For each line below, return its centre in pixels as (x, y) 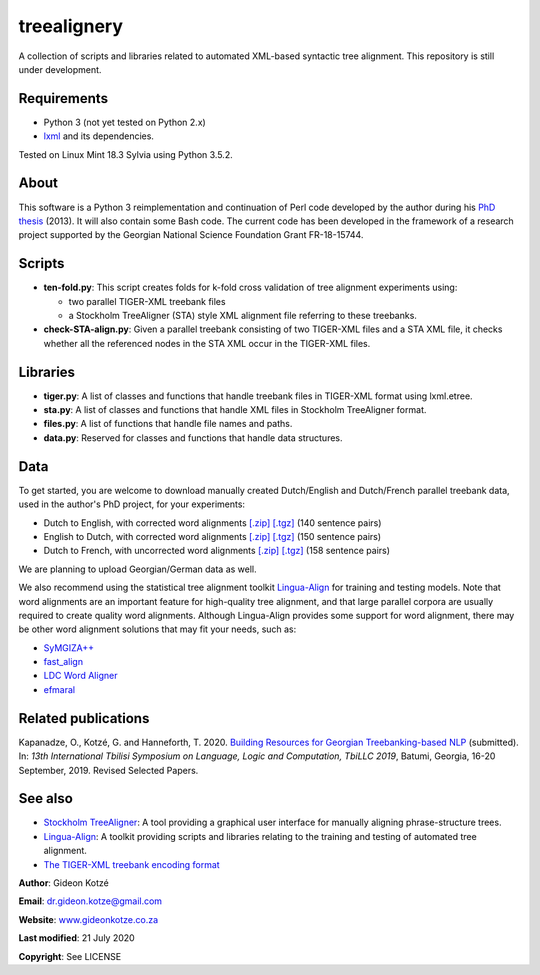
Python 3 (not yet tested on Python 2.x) (125, 122)
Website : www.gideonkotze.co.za (88, 919)
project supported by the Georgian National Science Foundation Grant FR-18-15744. (191, 235)
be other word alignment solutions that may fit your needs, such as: (157, 629)
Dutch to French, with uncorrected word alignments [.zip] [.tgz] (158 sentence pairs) (216, 551)
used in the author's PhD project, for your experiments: (131, 504)
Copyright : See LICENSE (70, 956)
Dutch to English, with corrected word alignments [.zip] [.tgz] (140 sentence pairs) (212, 522)
